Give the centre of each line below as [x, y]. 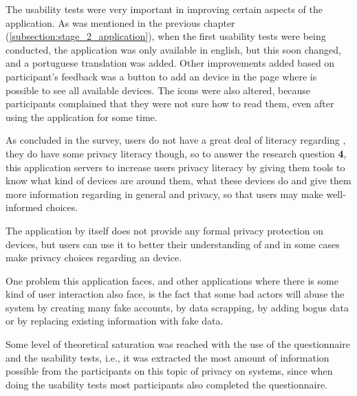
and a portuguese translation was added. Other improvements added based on [170, 63]
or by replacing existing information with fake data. [115, 321]
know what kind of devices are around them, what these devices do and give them [178, 180]
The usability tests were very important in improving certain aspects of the [164, 9]
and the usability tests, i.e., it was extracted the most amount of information [167, 357]
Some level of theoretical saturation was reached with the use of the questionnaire [178, 344]
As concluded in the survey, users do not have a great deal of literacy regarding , [176, 140]
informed [24, 207]
